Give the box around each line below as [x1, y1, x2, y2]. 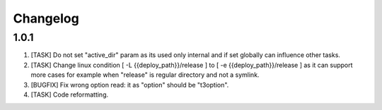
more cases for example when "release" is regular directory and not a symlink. [30, 71, 260, 79]
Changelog [13, 11, 79, 26]
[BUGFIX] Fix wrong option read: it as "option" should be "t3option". [30, 80, 229, 89]
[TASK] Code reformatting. [30, 90, 109, 99]
